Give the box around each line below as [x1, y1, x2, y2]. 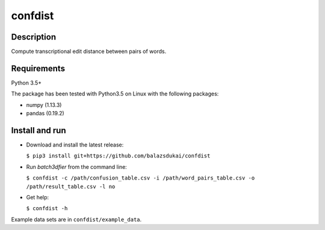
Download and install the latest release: [26, 141, 124, 148]
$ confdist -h [26, 205, 68, 212]
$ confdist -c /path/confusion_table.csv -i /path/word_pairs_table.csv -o [26, 175, 255, 181]
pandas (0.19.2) [26, 110, 64, 117]
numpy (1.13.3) [26, 101, 62, 108]
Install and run [11, 125, 66, 135]
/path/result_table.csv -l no [26, 183, 116, 190]
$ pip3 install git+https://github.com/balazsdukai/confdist [26, 153, 211, 159]
